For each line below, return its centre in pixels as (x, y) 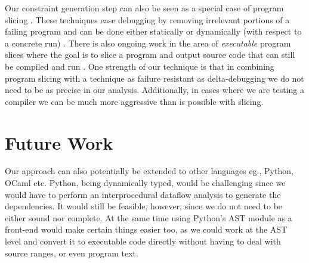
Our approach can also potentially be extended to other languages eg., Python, (149, 171)
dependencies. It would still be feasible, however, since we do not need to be (144, 206)
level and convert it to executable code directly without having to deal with (143, 241)
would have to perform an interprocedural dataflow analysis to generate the (143, 194)
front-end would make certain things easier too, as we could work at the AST (146, 229)
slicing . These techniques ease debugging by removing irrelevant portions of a (147, 19)
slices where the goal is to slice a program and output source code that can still (150, 55)
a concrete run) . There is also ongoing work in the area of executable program (148, 43)
